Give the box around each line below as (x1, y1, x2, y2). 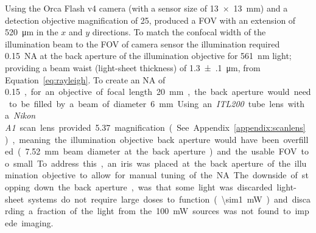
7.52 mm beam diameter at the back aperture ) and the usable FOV (25, 145, 297, 158)
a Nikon (5, 109, 36, 122)
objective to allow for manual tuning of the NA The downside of (42, 169, 298, 181)
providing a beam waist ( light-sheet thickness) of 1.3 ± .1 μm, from (5, 61, 261, 74)
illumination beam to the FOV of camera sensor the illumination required (5, 37, 280, 50)
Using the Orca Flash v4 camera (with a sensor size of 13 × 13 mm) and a (5, 2, 288, 14)
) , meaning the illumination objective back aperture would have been (5, 133, 279, 145)
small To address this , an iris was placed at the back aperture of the (13, 156, 290, 169)
